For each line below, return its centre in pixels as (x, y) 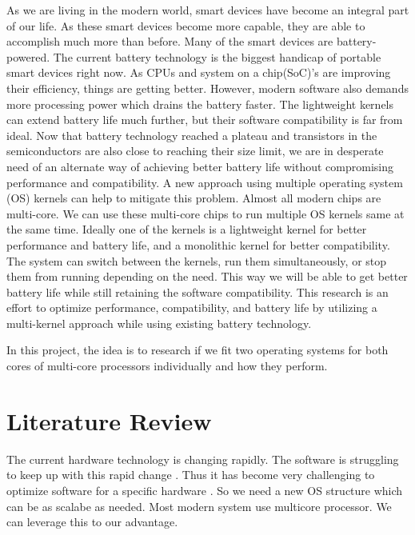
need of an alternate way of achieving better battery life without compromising (200, 166)
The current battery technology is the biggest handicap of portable (217, 56)
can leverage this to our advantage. (92, 522)
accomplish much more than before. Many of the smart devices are (170, 41)
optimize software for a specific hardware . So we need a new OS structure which (205, 490)
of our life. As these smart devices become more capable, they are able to (186, 25)
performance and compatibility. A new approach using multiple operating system (205, 182)
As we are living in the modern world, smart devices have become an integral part (208, 10)
